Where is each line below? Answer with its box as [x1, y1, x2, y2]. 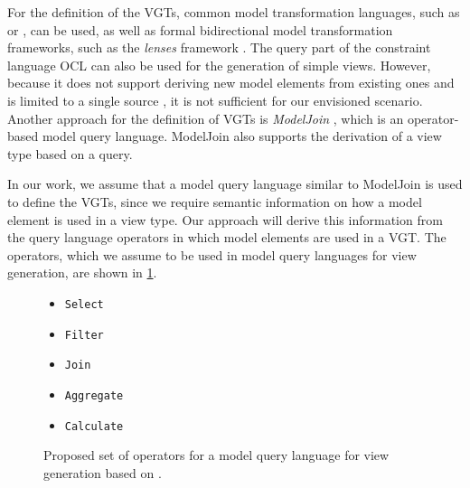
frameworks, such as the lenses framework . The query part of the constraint [7, 38, 431, 57]
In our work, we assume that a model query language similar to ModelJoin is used [7, 174, 463, 193]
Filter [64, 328, 104, 342]
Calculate [64, 419, 124, 433]
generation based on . [43, 463, 162, 482]
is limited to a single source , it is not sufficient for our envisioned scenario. [7, 90, 423, 109]
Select [64, 297, 104, 311]
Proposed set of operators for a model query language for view [43, 446, 390, 465]
